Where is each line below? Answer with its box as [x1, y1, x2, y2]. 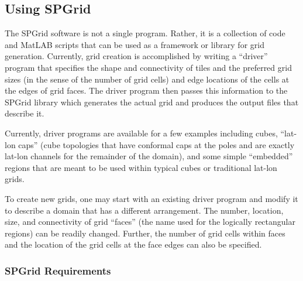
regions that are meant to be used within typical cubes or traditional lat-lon [5, 161, 277, 173]
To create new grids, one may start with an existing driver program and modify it [5, 192, 298, 204]
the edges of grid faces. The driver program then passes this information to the [5, 84, 288, 97]
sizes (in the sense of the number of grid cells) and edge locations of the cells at [5, 73, 290, 85]
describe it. [5, 107, 44, 119]
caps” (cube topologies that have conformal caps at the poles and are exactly [18, 138, 295, 150]
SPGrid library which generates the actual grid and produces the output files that [5, 95, 299, 108]
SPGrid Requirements [5, 263, 111, 277]
